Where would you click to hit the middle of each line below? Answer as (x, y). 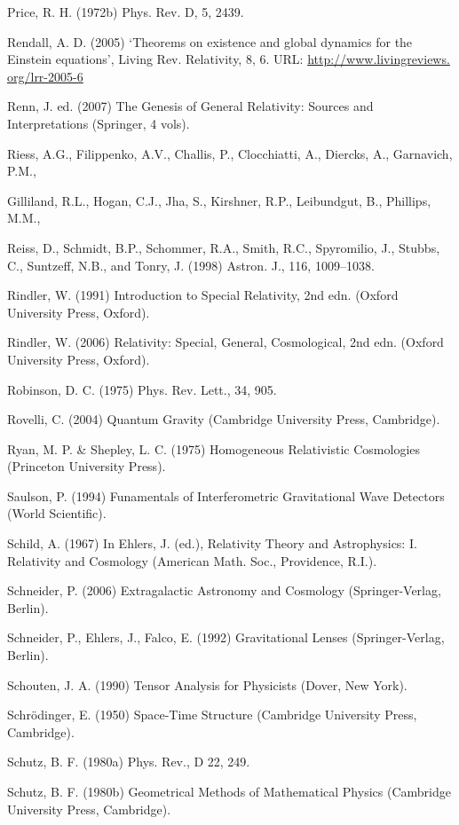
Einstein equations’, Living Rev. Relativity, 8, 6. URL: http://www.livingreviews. (229, 59)
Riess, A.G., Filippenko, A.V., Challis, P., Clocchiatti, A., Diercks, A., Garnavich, (230, 153)
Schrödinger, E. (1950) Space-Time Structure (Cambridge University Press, (212, 715)
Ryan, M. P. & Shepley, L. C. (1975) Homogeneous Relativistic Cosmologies (214, 448)
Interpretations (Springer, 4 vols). (99, 123)
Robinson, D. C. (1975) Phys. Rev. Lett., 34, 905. (142, 389)
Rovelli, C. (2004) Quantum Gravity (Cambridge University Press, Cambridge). (224, 419)
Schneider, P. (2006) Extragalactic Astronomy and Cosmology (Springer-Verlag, (224, 590)
